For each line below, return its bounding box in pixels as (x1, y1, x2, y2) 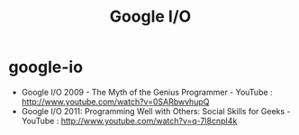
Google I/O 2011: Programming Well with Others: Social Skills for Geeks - (21, 105, 291, 116)
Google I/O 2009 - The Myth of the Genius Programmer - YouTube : (21, 86, 273, 97)
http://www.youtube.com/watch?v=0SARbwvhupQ (21, 96, 210, 107)
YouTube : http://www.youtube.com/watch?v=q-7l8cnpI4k (21, 115, 238, 126)
